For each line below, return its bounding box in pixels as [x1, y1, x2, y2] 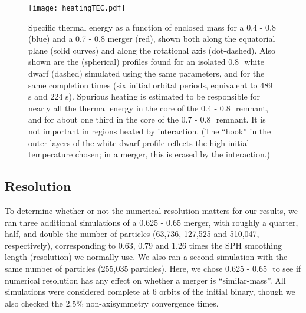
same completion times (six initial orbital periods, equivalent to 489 [28, 78, 273, 91]
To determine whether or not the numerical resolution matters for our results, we [5, 204, 298, 216]
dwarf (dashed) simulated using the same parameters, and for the [28, 67, 265, 80]
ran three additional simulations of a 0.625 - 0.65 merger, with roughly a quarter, [5, 216, 298, 228]
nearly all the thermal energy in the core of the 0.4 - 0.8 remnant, [28, 101, 268, 114]
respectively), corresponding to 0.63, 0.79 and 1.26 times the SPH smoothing [5, 239, 282, 251]
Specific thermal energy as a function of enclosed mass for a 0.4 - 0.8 [28, 21, 276, 33]
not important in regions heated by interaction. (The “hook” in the [28, 125, 271, 137]
